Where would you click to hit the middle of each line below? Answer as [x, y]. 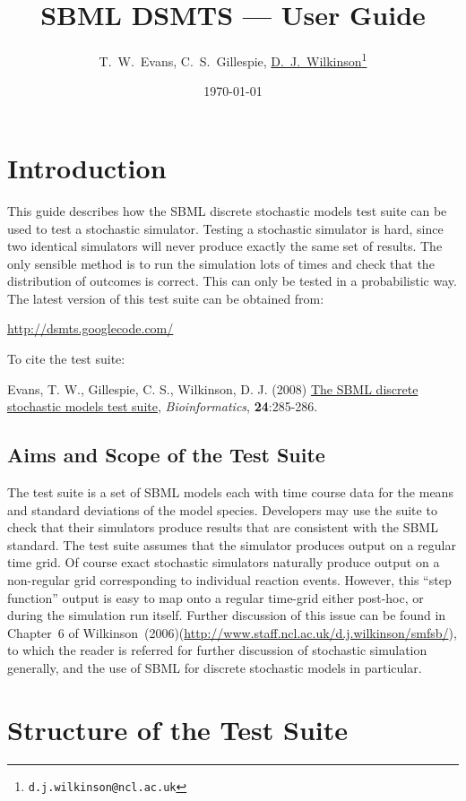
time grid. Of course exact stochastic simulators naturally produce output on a [224, 562]
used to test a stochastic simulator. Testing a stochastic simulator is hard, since [225, 228]
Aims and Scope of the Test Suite [166, 455]
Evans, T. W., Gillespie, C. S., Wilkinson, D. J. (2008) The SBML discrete [213, 388]
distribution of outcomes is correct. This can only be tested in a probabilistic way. [232, 281]
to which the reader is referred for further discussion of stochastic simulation [217, 650]
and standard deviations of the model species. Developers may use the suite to [222, 509]
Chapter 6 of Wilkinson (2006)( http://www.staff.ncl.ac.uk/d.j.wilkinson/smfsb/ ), [232, 632]
